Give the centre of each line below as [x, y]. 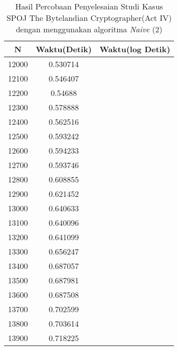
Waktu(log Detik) [135, 49]
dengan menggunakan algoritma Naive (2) [89, 29]
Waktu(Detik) [64, 49]
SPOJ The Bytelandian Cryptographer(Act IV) [89, 18]
